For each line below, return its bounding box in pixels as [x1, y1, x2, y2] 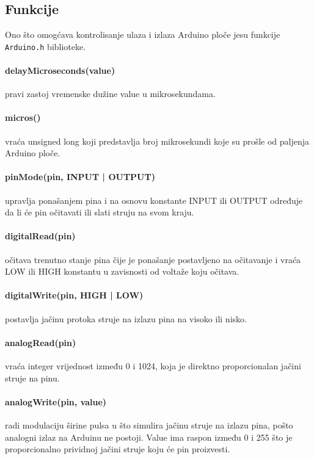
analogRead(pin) [5, 336, 76, 349]
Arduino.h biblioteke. [5, 40, 86, 52]
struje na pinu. [5, 371, 60, 384]
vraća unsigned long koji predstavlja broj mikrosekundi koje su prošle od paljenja [5, 134, 310, 147]
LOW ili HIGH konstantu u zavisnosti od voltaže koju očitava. [5, 265, 239, 278]
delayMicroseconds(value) [5, 64, 115, 77]
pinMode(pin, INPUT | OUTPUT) [5, 170, 155, 183]
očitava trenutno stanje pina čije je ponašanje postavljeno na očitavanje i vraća [5, 253, 301, 266]
